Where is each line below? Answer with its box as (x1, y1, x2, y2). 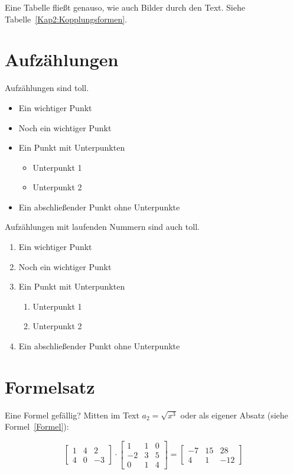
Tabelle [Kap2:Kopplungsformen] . (5, 12, 128, 25)
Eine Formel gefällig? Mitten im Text (5, 408, 139, 421)
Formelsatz (5, 374, 95, 398)
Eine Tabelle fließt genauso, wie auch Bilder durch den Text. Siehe (5, 1, 245, 13)
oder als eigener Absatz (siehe (180, 408, 288, 421)
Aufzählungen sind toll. (5, 82, 89, 94)
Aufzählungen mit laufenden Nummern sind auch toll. (5, 220, 200, 233)
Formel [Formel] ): (5, 420, 69, 433)
